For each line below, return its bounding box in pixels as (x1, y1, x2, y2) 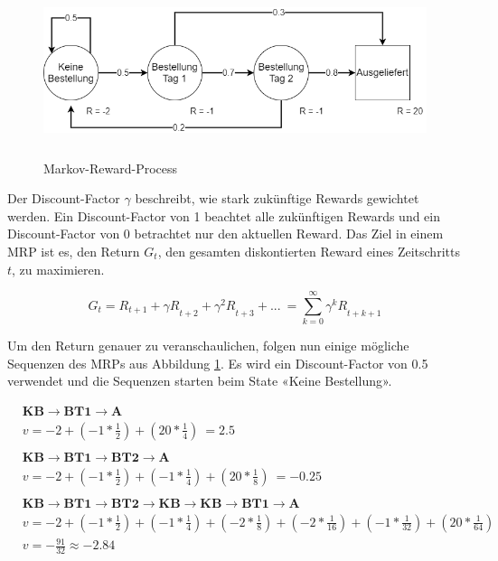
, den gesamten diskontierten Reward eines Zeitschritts (157, 241, 460, 260)
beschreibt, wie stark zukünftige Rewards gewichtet (135, 189, 419, 208)
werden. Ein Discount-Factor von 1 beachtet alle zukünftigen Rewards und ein (7, 206, 441, 225)
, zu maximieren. (12, 259, 105, 278)
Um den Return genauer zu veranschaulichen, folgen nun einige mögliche (7, 336, 409, 355)
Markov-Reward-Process (43, 158, 178, 177)
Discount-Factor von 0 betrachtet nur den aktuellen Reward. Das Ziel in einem (7, 224, 444, 243)
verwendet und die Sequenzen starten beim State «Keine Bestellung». (7, 371, 392, 390)
